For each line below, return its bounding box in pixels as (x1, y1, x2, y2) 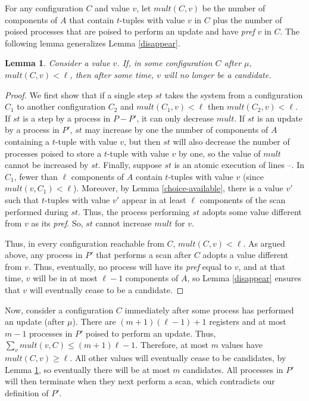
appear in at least (121, 193, 186, 206)
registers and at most (209, 315, 286, 328)
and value (95, 2, 130, 14)
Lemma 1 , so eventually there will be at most (5, 363, 170, 375)
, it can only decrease (136, 111, 214, 124)
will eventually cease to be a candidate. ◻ (29, 284, 184, 296)
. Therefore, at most (135, 338, 208, 351)
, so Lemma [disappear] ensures (187, 272, 301, 284)
